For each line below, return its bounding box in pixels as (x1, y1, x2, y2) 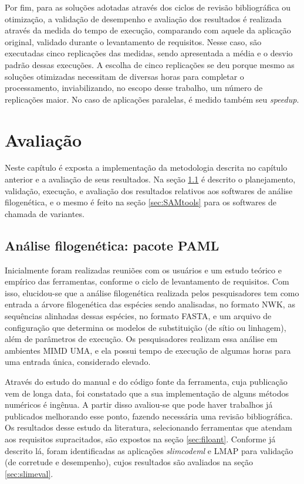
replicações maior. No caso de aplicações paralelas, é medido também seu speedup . (5, 93, 299, 105)
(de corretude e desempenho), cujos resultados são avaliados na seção (5, 456, 253, 468)
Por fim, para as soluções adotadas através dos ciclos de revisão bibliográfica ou (5, 1, 291, 13)
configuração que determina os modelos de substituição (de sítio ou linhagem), (5, 321, 286, 333)
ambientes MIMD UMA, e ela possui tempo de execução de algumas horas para (5, 344, 291, 356)
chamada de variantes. (5, 207, 85, 219)
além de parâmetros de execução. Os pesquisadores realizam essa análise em (5, 333, 278, 345)
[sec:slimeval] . (5, 467, 53, 479)
